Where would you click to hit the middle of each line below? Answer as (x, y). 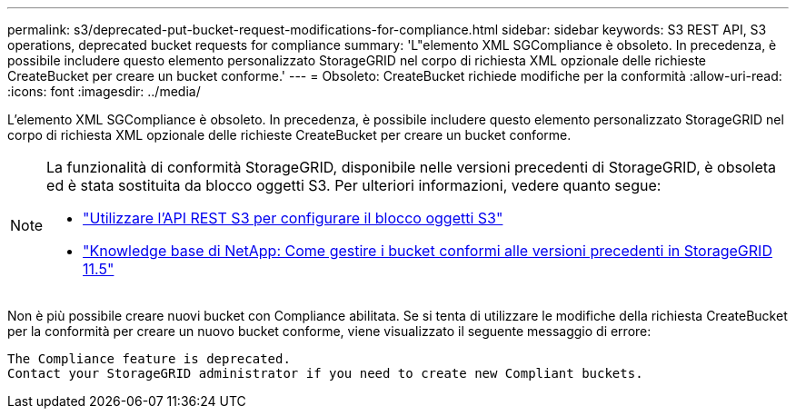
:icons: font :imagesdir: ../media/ (104, 91)
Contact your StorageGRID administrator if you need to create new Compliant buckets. (325, 373)
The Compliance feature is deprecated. (149, 359)
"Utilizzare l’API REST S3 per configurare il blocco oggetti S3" (293, 218)
